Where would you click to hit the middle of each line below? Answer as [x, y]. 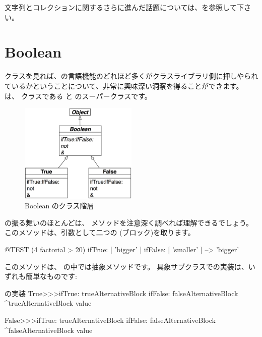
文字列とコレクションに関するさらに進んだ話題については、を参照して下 [124, 7]
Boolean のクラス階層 [59, 206]
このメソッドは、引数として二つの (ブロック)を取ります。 [100, 232]
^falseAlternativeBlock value [49, 330]
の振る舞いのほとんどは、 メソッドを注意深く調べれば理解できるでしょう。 [129, 222]
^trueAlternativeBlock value [48, 303]
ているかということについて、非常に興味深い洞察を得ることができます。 [124, 86]
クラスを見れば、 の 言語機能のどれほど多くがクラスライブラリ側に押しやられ [132, 76]
